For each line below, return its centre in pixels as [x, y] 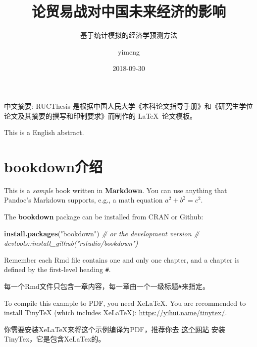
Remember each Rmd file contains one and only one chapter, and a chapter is [122, 259]
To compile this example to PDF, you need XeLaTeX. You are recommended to [125, 303]
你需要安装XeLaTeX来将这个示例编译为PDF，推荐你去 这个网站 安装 [115, 329]
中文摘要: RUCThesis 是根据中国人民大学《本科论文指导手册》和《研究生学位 [128, 105]
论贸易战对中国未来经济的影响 [128, 11]
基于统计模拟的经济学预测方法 [129, 35]
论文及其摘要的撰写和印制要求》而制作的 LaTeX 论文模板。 [101, 115]
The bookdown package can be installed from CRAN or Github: [104, 216]
